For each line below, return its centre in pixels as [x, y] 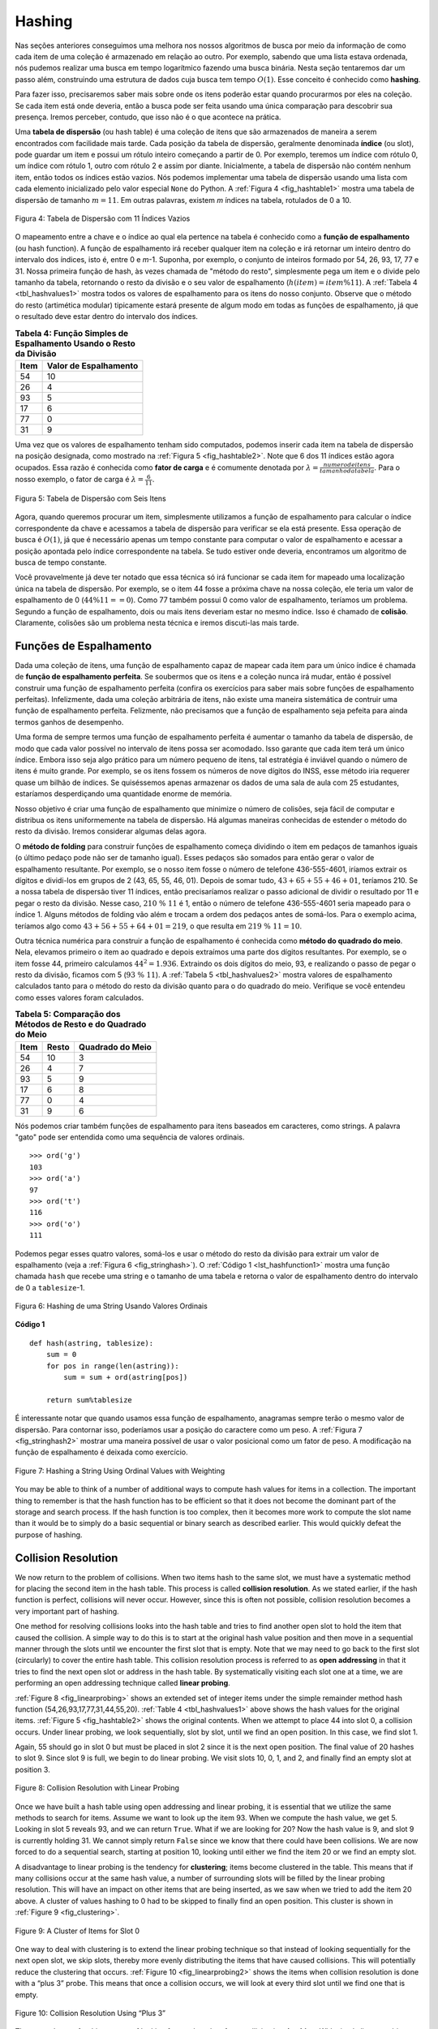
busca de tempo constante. [61, 562]
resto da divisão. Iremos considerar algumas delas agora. [111, 831]
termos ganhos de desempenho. [69, 722]
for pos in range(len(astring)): [113, 1366]
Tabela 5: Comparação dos [68, 1014]
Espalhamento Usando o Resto [75, 343]
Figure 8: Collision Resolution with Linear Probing [97, 1788]
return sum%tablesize [89, 1400]
